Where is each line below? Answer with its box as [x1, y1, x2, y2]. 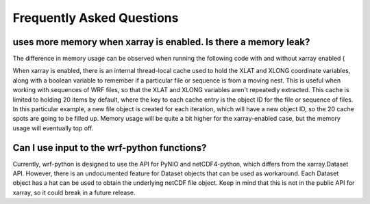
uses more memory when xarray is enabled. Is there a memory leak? [12, 36, 310, 48]
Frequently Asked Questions [12, 10, 179, 25]
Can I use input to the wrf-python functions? [12, 142, 207, 154]
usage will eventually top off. [12, 123, 94, 132]
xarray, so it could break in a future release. [12, 188, 136, 196]
